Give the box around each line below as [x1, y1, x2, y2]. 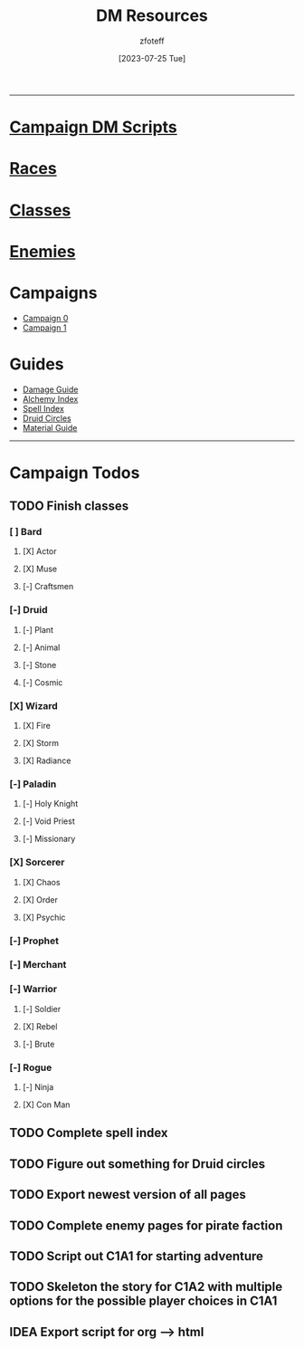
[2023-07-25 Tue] [118, 53, 186, 63]
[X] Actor [22, 546, 57, 557]
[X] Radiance [22, 755, 71, 766]
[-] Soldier [22, 1003, 62, 1014]
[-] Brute [22, 1038, 55, 1049]
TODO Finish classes [9, 499, 129, 514]
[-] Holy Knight [22, 798, 79, 809]
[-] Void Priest [22, 816, 75, 827]
